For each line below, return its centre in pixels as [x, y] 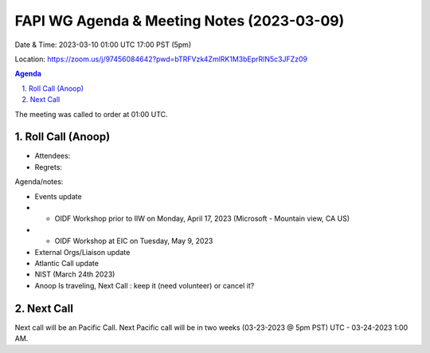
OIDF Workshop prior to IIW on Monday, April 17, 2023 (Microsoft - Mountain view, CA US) [202, 218]
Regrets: [49, 167]
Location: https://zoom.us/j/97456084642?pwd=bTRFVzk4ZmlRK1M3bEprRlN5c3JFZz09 [161, 59]
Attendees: [53, 156]
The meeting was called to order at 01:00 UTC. [91, 114]
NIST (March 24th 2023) [75, 274]
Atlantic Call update [67, 263]
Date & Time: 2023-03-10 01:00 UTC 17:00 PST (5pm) [103, 45]
